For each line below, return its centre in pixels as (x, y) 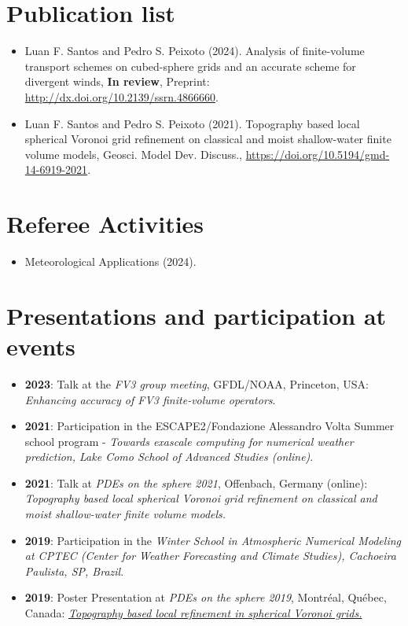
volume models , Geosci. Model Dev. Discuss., (133, 154)
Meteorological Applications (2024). (110, 261)
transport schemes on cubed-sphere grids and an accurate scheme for (190, 66)
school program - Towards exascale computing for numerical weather (189, 441)
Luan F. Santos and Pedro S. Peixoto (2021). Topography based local (192, 123)
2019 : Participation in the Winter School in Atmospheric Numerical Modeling (213, 540)
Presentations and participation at (197, 315)
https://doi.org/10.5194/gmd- (318, 154)
